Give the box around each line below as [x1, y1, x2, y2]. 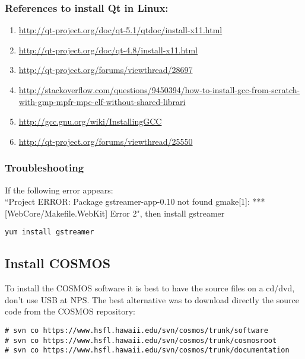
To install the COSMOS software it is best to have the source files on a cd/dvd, [5, 282, 295, 294]
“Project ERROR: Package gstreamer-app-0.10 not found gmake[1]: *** [5, 195, 265, 208]
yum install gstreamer [5, 228, 94, 237]
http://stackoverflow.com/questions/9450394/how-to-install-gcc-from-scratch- [18, 84, 300, 96]
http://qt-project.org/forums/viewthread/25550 [18, 135, 193, 147]
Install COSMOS [5, 254, 111, 272]
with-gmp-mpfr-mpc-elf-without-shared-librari [18, 95, 186, 107]
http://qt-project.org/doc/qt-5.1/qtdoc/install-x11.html [18, 24, 223, 36]
